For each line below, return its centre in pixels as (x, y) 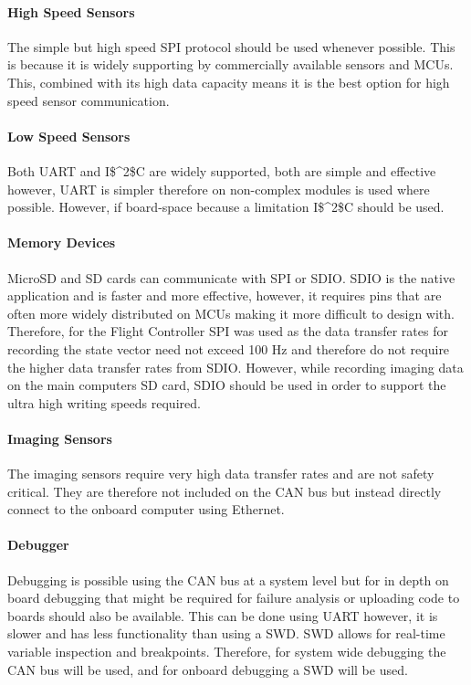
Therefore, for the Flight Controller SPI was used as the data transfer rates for (228, 331)
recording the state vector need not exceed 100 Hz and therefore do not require (229, 348)
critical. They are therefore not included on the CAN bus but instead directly (225, 491)
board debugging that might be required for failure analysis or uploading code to (234, 598)
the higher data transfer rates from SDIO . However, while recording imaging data (235, 367)
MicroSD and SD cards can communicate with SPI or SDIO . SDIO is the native (231, 277)
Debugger (38, 545)
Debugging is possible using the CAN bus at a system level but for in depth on (228, 580)
